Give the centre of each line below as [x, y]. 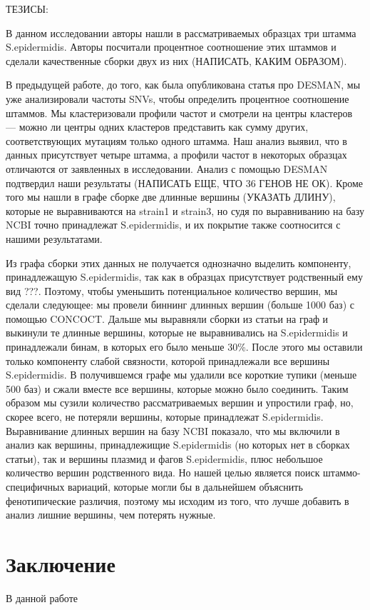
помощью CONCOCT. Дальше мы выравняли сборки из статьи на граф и [167, 318]
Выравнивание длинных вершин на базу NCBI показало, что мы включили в [173, 430]
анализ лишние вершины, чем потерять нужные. [111, 515]
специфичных [35, 486]
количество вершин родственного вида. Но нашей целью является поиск [163, 472]
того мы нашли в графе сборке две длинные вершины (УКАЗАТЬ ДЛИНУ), [171, 197]
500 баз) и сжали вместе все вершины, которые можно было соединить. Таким [177, 388]
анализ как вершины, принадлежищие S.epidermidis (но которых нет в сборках [178, 445]
